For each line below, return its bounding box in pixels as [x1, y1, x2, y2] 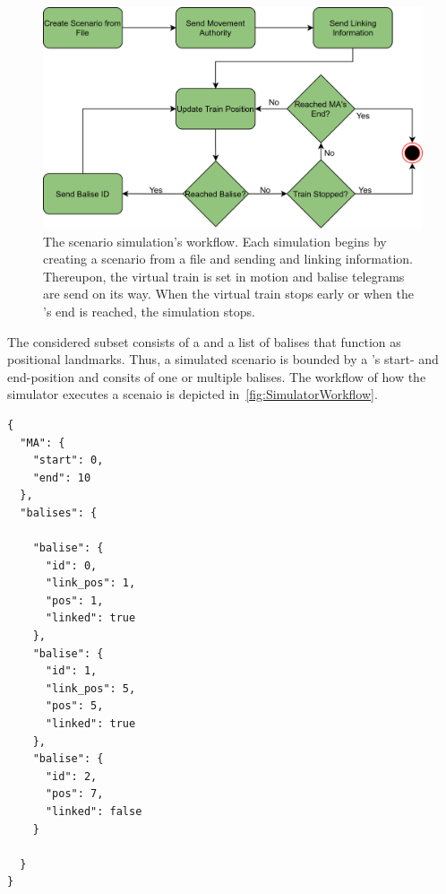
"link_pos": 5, [45, 681, 136, 695]
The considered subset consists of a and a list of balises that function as [7, 332, 401, 351]
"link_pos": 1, [45, 577, 136, 590]
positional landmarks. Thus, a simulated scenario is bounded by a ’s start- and [7, 350, 439, 369]
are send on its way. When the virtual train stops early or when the [43, 284, 414, 303]
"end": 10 [32, 471, 91, 484]
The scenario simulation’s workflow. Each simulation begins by [43, 231, 387, 250]
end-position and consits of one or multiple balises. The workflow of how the [7, 367, 426, 386]
